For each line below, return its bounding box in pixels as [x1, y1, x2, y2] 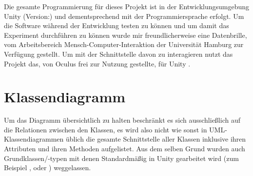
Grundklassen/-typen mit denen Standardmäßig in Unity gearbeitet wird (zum [4, 153, 239, 163]
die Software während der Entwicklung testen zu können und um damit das [4, 20, 229, 31]
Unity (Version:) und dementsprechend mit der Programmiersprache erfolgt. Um [4, 11, 244, 21]
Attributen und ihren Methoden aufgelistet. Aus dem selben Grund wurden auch [4, 144, 245, 154]
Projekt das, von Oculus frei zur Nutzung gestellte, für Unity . [4, 58, 191, 68]
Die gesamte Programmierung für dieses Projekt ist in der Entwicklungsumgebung [4, 1, 250, 11]
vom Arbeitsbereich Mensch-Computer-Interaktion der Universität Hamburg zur [4, 39, 244, 49]
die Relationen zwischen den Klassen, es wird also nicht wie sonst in [4, 124, 207, 134]
